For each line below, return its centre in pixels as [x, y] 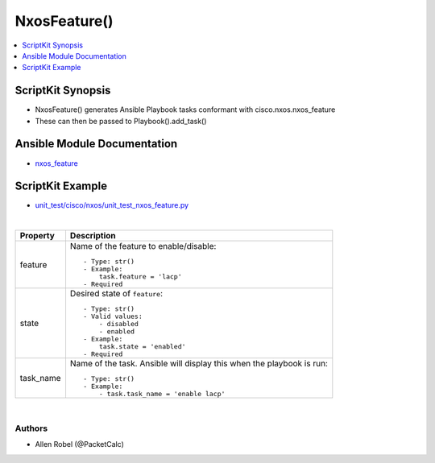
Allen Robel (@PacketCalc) [80, 444]
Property [37, 236]
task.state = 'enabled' [142, 347]
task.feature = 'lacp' [141, 277]
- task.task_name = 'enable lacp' [162, 394]
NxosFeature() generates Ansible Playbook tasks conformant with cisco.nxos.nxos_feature [185, 110]
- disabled [118, 324]
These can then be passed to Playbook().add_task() [121, 121]
